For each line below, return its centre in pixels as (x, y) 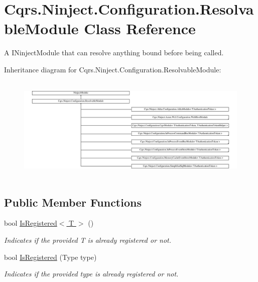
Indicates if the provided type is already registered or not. (91, 274)
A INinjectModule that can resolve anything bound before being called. (114, 53)
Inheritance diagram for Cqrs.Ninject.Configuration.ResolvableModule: (113, 69)
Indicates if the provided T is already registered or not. (88, 240)
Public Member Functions (73, 202)
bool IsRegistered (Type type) (50, 257)
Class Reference (140, 28)
